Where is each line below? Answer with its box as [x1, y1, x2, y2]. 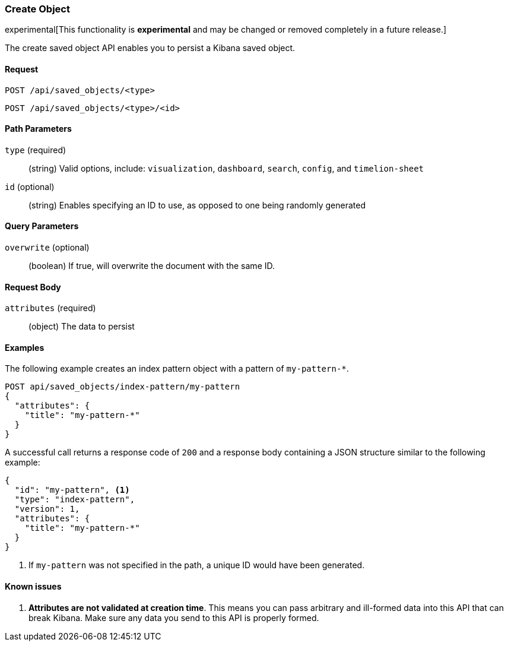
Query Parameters [5, 221, 79, 232]
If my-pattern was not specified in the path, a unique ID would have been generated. [28, 560, 365, 571]
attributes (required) [5, 303, 96, 313]
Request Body [5, 281, 61, 292]
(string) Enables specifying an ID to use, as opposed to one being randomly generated [28, 199, 366, 210]
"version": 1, [14, 504, 80, 514]
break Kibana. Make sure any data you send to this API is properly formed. [28, 612, 319, 623]
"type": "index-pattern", [14, 495, 135, 505]
